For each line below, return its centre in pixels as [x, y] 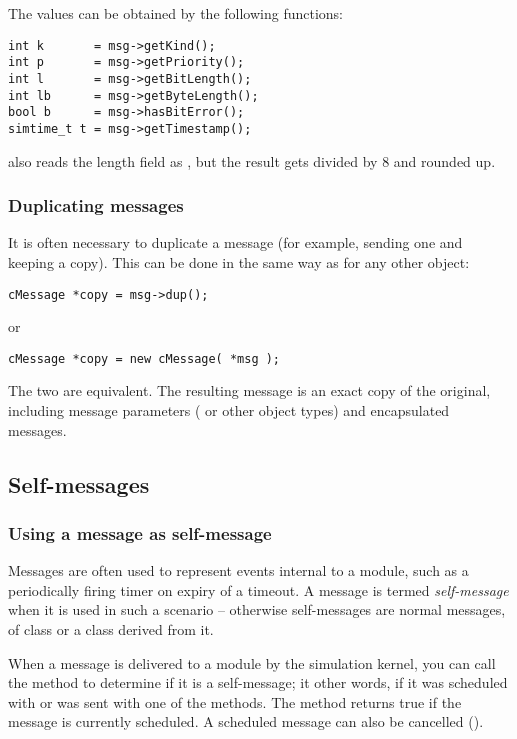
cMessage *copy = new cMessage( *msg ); [144, 358]
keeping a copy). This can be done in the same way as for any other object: [239, 261]
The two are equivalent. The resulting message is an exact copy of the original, [249, 390]
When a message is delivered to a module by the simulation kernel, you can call [252, 662]
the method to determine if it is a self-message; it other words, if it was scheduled [258, 682]
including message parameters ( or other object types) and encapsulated [229, 410]
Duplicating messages [96, 205]
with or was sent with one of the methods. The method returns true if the [235, 701]
